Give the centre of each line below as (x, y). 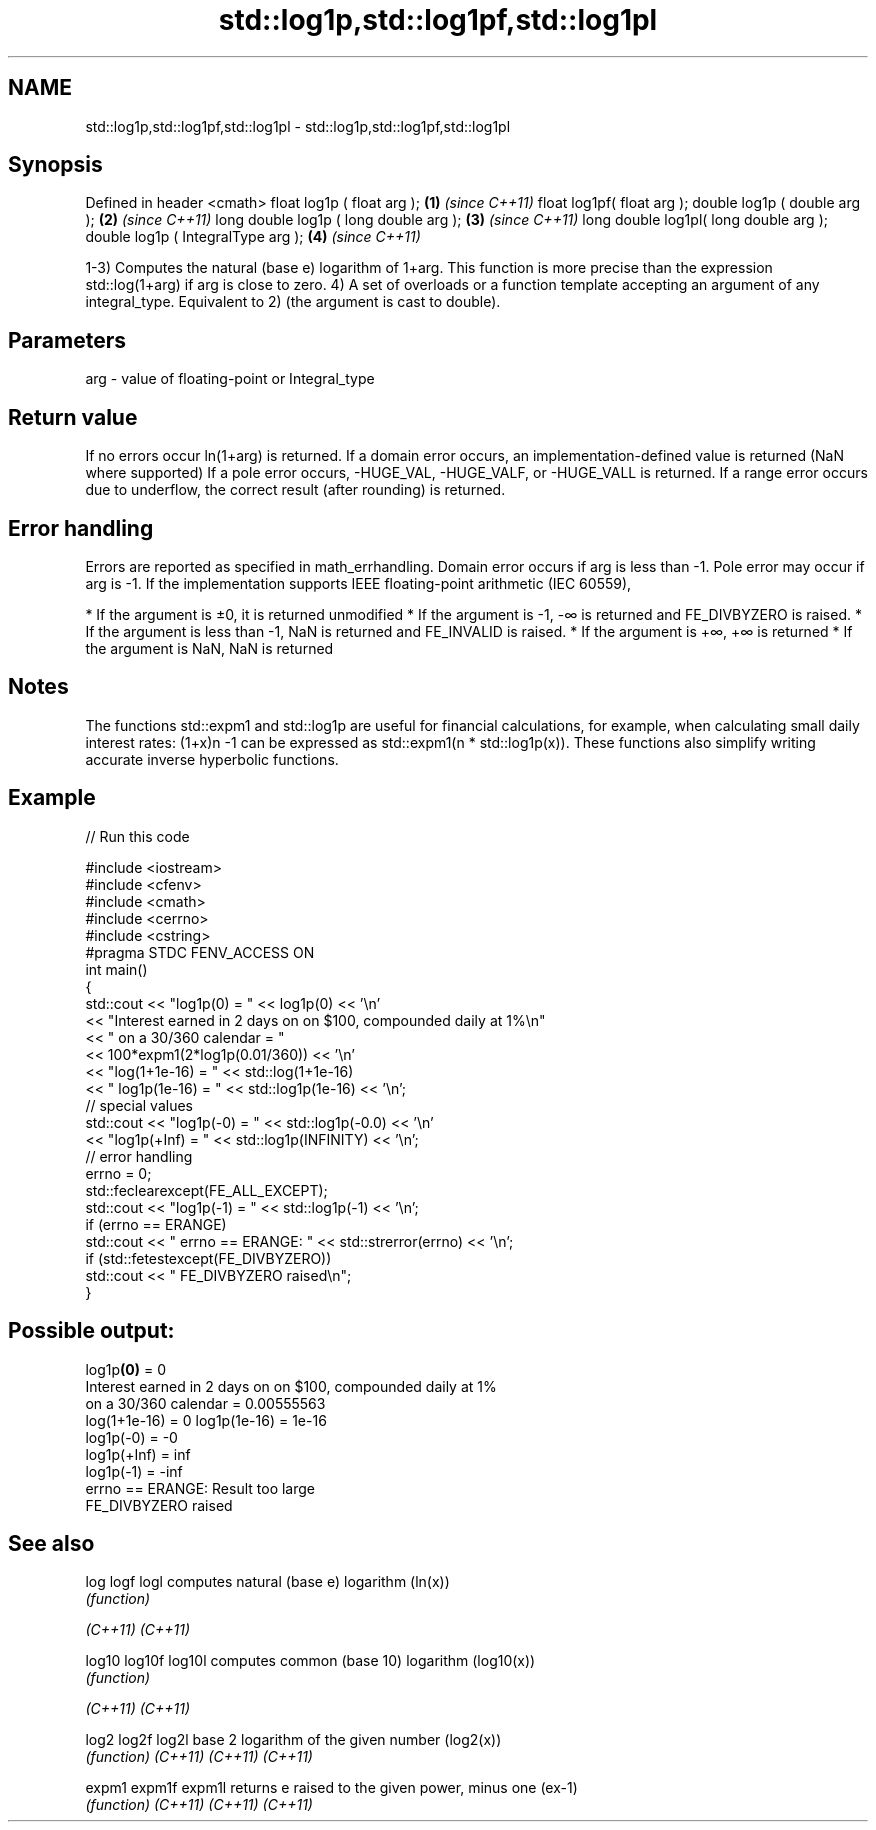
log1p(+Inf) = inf (138, 1454)
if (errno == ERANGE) (156, 1224)
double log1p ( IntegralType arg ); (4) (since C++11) (253, 237)
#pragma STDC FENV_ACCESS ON (200, 952)
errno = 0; (118, 1173)
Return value (73, 417)
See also (51, 1543)
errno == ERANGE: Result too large (200, 1488)
